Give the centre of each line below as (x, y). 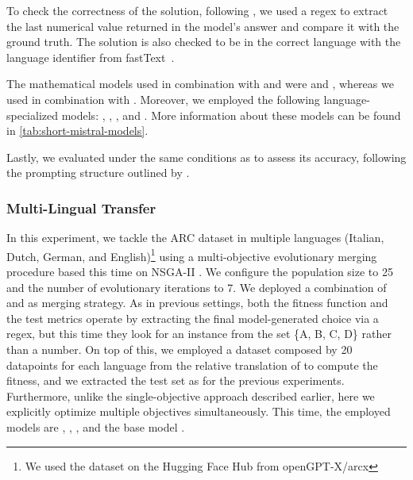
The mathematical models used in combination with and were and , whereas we (200, 84)
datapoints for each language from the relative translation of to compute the (192, 365)
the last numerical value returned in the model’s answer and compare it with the (203, 26)
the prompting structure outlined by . (98, 173)
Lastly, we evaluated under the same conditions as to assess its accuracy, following (206, 157)
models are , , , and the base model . (96, 426)
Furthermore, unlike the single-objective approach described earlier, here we (191, 396)
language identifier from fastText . (91, 57)
